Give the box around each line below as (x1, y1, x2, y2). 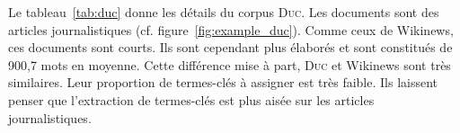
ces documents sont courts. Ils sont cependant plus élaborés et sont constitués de (8, 38, 453, 57)
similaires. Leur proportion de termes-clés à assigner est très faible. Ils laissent (8, 73, 438, 92)
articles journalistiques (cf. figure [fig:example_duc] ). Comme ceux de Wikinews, (8, 20, 454, 39)
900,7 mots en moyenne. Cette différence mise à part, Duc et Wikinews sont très (8, 55, 451, 74)
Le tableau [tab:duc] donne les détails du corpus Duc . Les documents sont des (8, 3, 439, 21)
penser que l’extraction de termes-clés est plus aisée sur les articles (8, 90, 375, 109)
